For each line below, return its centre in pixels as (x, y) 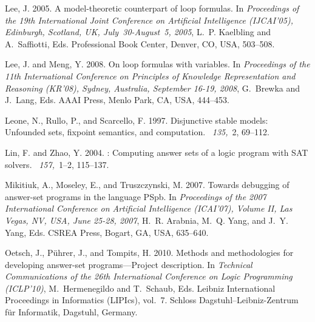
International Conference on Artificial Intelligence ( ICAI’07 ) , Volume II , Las (149, 208)
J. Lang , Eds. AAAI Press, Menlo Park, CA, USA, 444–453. (117, 100)
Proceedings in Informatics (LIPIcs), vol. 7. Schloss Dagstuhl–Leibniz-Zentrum (152, 300)
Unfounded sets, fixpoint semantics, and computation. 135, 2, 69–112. (137, 132)
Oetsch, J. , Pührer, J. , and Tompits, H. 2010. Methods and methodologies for (149, 253)
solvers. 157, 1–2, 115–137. (57, 164)
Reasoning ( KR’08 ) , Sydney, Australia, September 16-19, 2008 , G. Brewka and (153, 88)
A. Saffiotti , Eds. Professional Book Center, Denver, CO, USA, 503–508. (140, 43)
